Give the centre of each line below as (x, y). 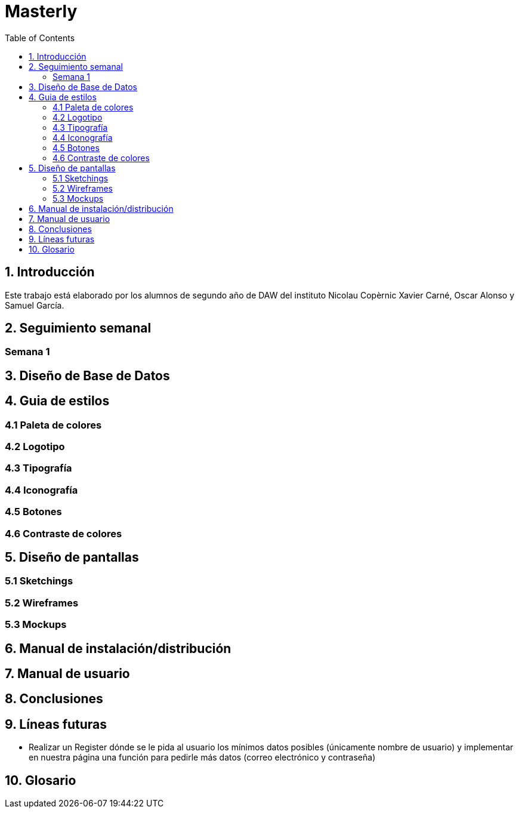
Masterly (41, 11)
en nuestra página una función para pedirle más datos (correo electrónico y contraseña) (202, 757)
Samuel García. (35, 305)
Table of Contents (40, 38)
